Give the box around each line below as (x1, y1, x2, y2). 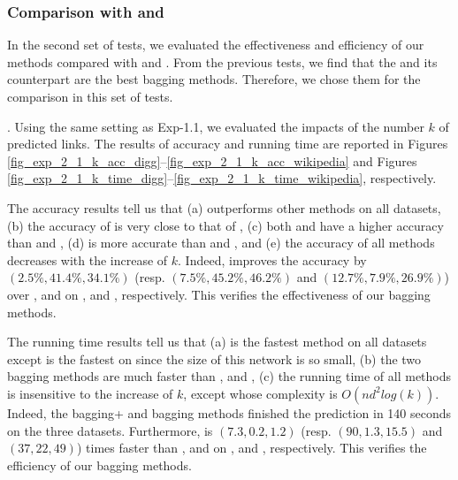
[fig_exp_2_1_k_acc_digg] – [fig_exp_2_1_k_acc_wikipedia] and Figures (7, 151, 417, 170)
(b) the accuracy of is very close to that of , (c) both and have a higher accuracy (7, 216, 444, 234)
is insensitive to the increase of (7, 384, 173, 402)
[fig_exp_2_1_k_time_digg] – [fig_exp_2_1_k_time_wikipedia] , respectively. (7, 169, 437, 187)
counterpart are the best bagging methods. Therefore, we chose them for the (7, 70, 421, 88)
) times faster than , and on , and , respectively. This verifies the (76, 438, 427, 457)
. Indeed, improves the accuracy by (178, 250, 367, 269)
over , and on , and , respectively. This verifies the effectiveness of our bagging (7, 285, 431, 303)
